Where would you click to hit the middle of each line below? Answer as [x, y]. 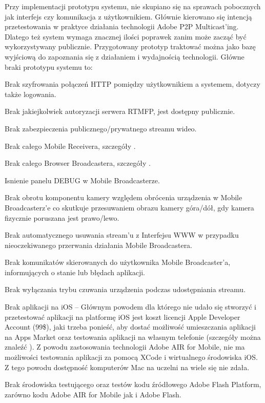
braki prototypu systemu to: [49, 66]
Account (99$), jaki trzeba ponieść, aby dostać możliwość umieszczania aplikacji [130, 327]
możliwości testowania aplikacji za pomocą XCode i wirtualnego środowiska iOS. [131, 357]
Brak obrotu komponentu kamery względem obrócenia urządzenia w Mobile [124, 197]
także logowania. [30, 94]
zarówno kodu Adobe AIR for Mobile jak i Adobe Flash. [93, 394]
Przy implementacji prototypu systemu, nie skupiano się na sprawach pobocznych [133, 6]
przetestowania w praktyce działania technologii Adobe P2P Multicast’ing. [122, 26]
